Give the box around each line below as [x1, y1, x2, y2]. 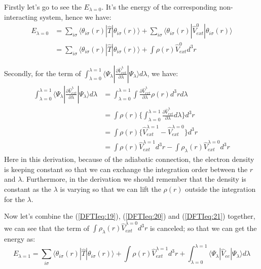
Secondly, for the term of [4, 68, 81, 78]
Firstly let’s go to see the [4, 2, 82, 12]
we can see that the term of [4, 222, 90, 233]
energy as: [4, 233, 35, 244]
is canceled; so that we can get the [150, 222, 257, 233]
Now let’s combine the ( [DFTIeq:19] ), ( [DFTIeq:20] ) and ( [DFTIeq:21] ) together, [4, 211, 255, 221]
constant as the [4, 183, 52, 194]
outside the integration [185, 183, 256, 194]
